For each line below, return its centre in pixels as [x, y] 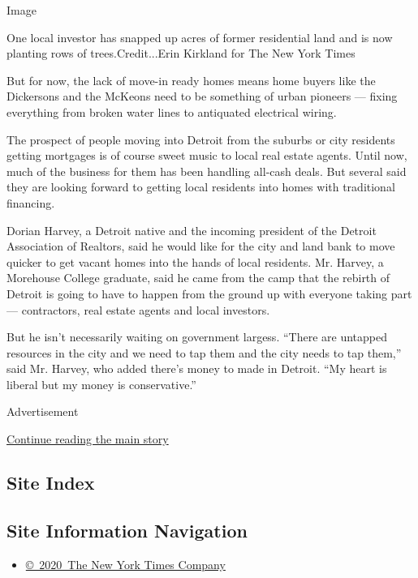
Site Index [51, 483]
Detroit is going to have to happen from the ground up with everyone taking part [209, 293]
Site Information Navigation [127, 530]
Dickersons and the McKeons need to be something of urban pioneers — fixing [202, 96]
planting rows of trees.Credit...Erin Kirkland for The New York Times [181, 53]
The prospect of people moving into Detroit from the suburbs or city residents [201, 139]
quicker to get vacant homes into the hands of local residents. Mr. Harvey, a [195, 261]
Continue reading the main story [88, 439]
